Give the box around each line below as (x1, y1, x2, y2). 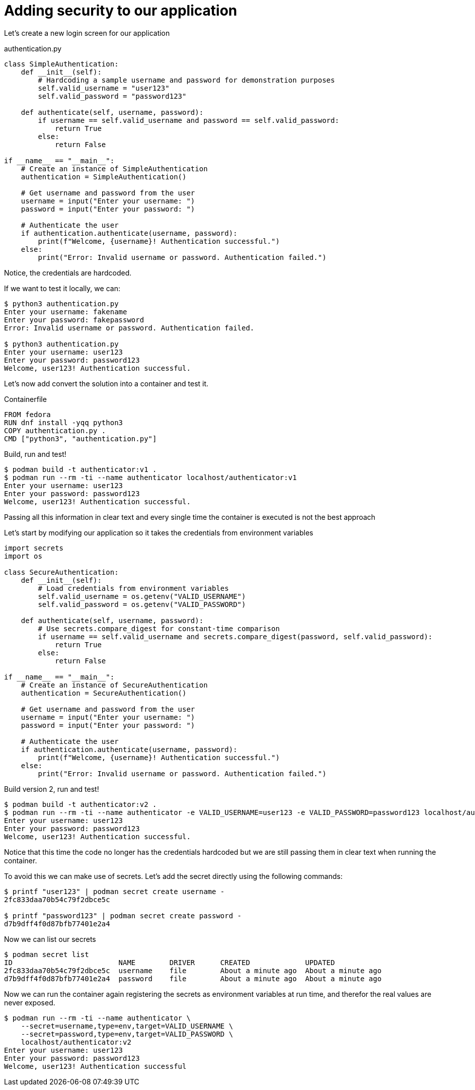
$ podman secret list (4, 950, 89, 959)
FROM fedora (4, 410, 51, 419)
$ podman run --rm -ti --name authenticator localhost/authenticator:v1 (4, 473, 297, 482)
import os (4, 552, 42, 560)
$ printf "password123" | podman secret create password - (4, 911, 242, 920)
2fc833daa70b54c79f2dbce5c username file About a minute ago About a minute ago (4, 966, 382, 975)
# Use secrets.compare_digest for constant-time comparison (38, 624, 280, 633)
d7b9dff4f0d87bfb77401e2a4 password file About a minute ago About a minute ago (4, 974, 382, 983)
